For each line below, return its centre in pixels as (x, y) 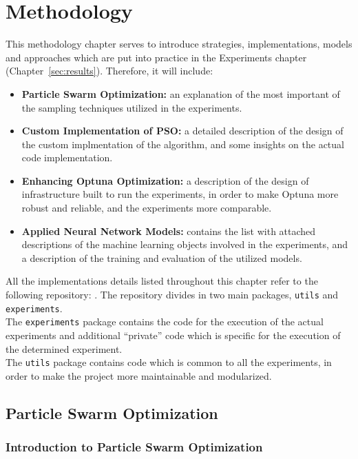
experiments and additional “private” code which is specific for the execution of (173, 335)
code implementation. (67, 157)
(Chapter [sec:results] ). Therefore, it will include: (109, 71)
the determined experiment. (64, 348)
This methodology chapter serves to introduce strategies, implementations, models (179, 44)
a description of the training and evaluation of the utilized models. (162, 257)
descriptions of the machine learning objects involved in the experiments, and (185, 244)
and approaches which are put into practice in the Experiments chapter (156, 57)
